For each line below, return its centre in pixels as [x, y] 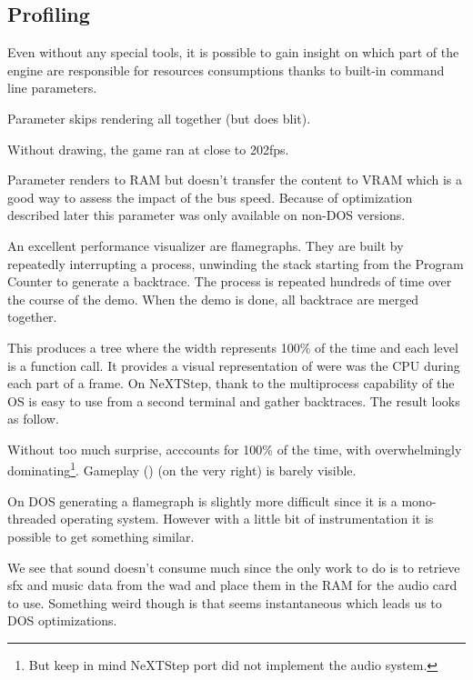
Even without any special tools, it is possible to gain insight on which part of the [233, 52]
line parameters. [52, 88]
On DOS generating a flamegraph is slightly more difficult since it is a [202, 500]
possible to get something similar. [101, 536]
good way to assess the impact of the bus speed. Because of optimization [210, 197]
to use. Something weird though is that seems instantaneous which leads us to [225, 602]
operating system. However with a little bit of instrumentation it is [247, 519]
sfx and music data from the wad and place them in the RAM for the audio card [232, 585]
